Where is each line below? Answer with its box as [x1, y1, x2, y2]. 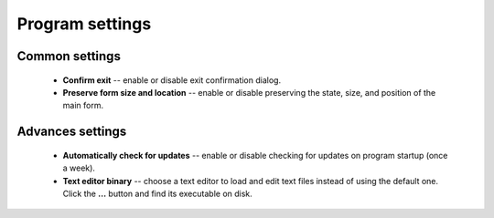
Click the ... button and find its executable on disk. [62, 188, 253, 199]
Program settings [16, 14, 152, 34]
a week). [62, 162, 96, 173]
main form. [62, 100, 104, 111]
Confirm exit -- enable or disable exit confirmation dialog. [62, 74, 282, 86]
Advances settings [16, 124, 127, 140]
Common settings [16, 48, 121, 64]
